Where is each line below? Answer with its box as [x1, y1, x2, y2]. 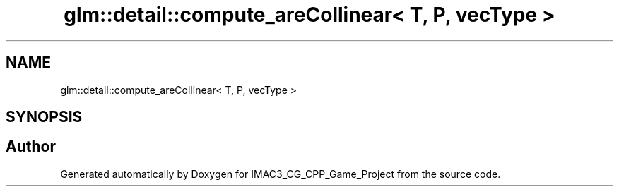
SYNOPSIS [6, 108, 83, 126]
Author [6, 138, 56, 156]
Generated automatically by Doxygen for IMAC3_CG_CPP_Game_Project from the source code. [60, 167, 501, 180]
